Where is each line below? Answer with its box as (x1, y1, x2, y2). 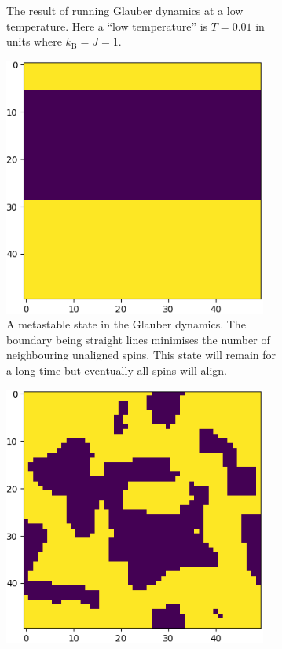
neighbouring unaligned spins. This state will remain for (6, 346, 277, 363)
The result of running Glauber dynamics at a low (6, 2, 244, 18)
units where (6, 33, 62, 49)
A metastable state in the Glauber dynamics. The (6, 316, 246, 332)
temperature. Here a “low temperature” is (6, 17, 208, 34)
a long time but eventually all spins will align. (6, 362, 227, 379)
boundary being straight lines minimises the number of (6, 331, 270, 347)
